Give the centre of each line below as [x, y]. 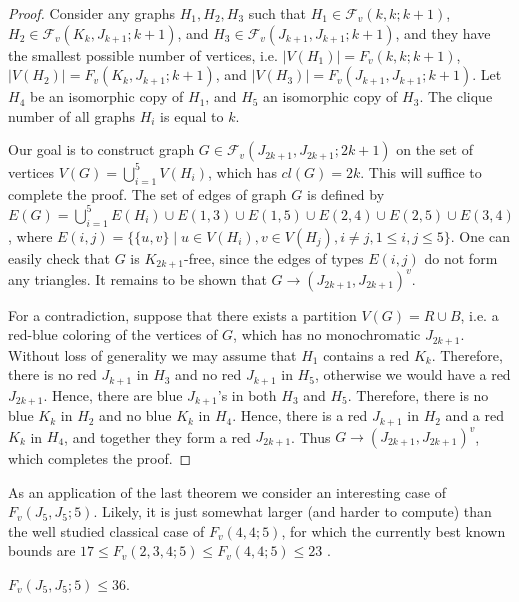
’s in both [247, 394]
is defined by [346, 193]
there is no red [52, 374]
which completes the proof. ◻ [100, 458]
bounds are [42, 550]
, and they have [443, 32]
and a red [474, 415]
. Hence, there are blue [113, 394]
